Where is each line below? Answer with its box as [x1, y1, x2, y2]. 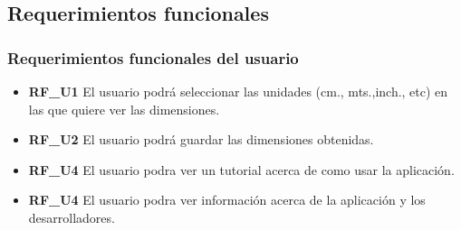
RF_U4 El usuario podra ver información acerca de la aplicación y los [28, 190, 426, 209]
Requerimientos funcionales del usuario [7, 46, 299, 69]
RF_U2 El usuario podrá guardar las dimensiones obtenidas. [28, 130, 374, 149]
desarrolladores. [28, 207, 115, 226]
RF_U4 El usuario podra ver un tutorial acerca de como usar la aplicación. [28, 160, 455, 179]
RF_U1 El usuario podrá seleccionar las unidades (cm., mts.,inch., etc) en [28, 82, 448, 100]
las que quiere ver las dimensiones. [28, 99, 220, 118]
